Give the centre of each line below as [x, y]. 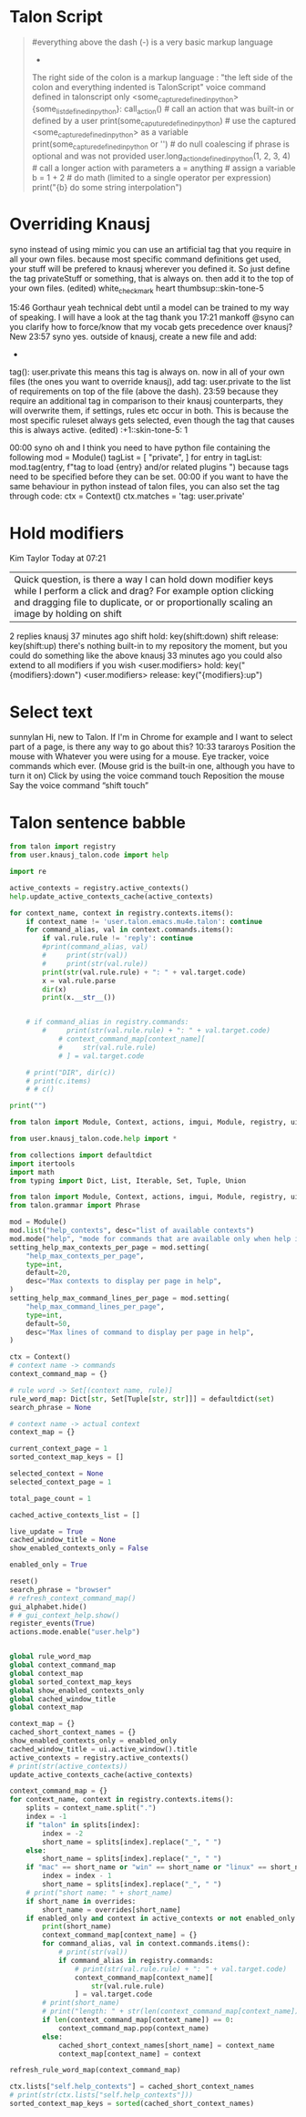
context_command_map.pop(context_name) [133, 2028]
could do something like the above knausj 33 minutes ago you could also [146, 656]
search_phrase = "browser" [61, 1589]
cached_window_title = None [63, 1540]
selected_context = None [56, 1474]
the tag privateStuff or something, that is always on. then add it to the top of [152, 278]
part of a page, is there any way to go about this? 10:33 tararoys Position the [153, 747]
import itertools [42, 1164]
